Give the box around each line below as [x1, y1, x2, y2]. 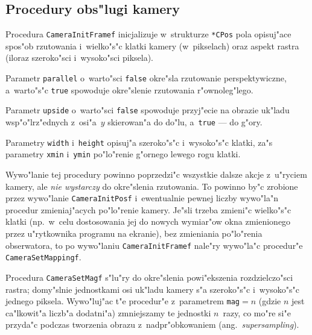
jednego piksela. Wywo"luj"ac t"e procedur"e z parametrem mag [5, 295, 240, 307]
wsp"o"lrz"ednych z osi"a [5, 116, 97, 128]
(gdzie [258, 295, 281, 307]
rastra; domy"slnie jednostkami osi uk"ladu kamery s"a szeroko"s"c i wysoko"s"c [5, 283, 300, 295]
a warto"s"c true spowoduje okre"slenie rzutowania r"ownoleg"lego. [5, 83, 253, 96]
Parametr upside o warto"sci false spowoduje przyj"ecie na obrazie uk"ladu [5, 104, 290, 116]
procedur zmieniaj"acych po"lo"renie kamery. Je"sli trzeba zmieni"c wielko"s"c [5, 203, 291, 216]
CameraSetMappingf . [5, 251, 81, 263]
